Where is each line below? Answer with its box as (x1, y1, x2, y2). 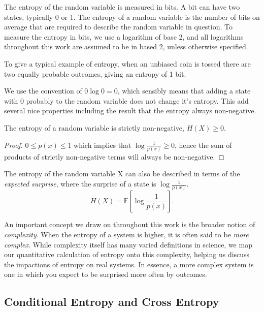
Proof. (4, 139, 23, 150)
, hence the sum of (174, 139, 232, 150)
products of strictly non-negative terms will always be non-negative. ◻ (4, 151, 224, 162)
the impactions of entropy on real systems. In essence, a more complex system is (4, 259, 254, 269)
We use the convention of (4, 85, 82, 96)
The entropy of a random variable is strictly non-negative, (4, 122, 184, 133)
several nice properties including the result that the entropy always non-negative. (4, 105, 256, 116)
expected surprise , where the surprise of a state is (4, 178, 156, 189)
